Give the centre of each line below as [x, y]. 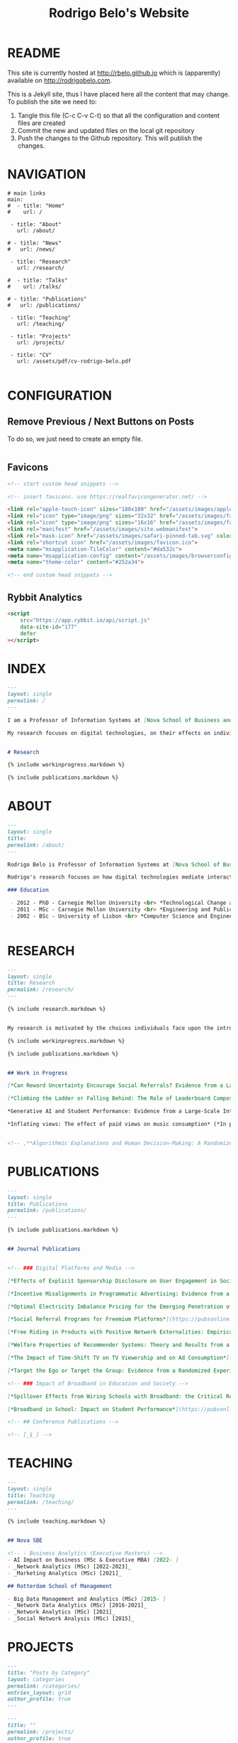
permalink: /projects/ [41, 1732]
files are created [41, 123]
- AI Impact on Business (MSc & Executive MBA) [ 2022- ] [93, 1560]
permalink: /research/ [41, 990]
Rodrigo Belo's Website [119, 13]
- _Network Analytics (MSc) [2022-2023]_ [69, 1566]
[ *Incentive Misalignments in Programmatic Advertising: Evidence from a [119, 1294]
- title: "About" [36, 224]
